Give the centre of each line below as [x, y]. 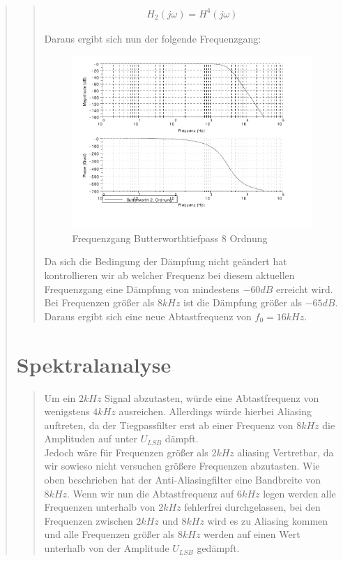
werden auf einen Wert [252, 534]
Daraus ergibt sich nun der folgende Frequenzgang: [153, 38]
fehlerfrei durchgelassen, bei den [252, 507]
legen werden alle [299, 493]
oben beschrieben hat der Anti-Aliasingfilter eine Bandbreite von [183, 480]
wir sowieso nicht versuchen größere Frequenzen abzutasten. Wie [182, 466]
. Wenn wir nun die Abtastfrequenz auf [151, 493]
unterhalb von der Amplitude [107, 548]
